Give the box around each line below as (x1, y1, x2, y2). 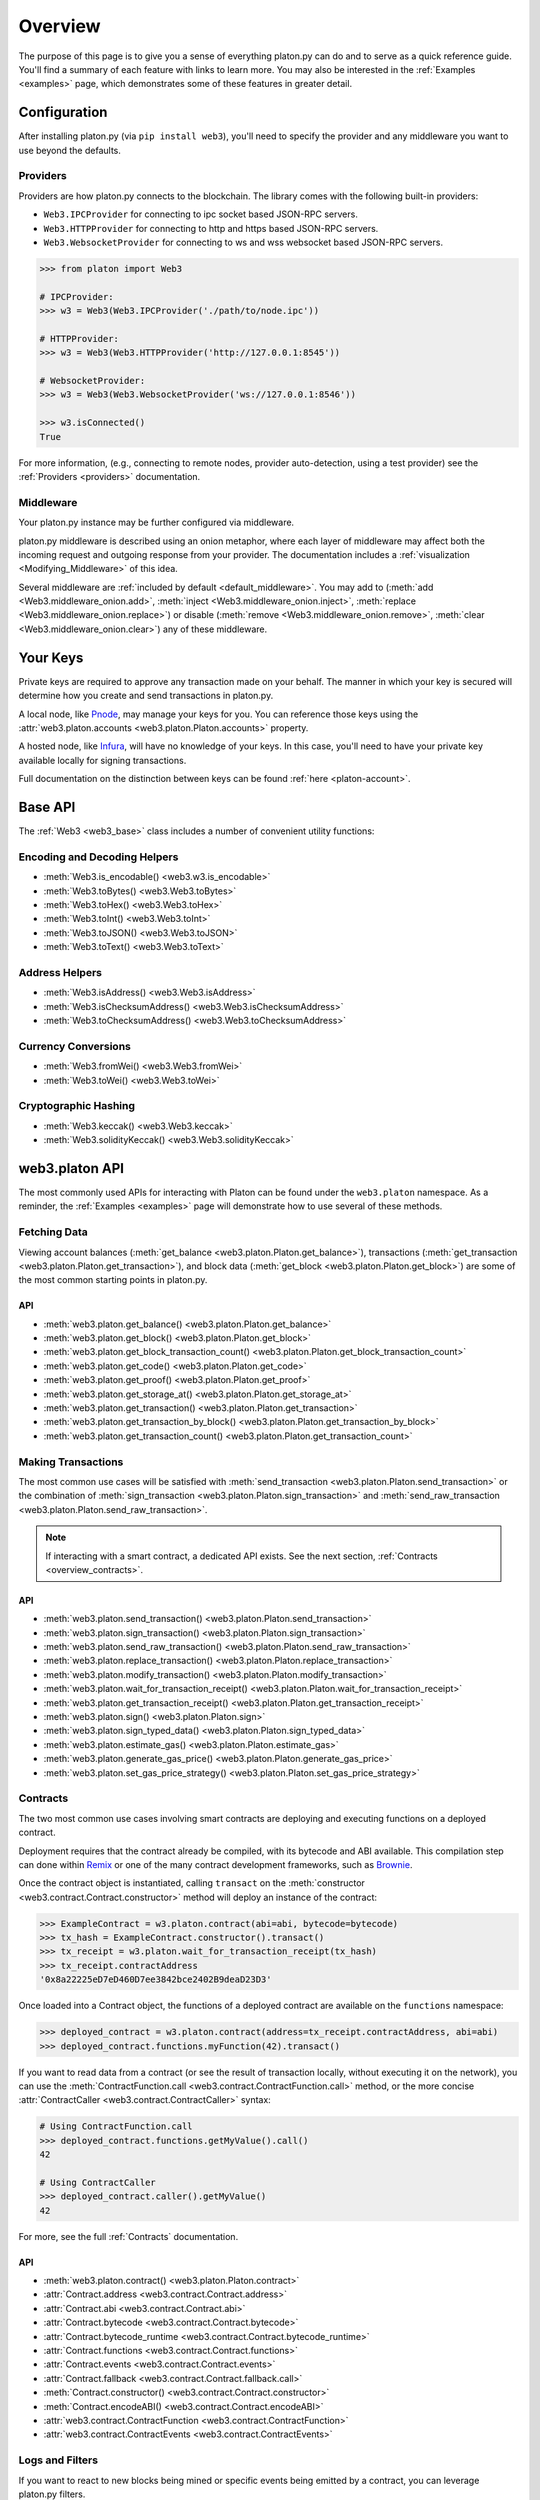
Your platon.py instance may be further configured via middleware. (18, 516, 295, 529)
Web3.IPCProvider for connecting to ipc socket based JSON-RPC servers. (43, 208, 359, 220)
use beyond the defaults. (18, 144, 122, 156)
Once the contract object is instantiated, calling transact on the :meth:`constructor (18, 1877, 365, 1889)
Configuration (18, 104, 108, 121)
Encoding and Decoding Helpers (18, 850, 179, 864)
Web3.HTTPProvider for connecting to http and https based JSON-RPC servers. (43, 222, 379, 234)
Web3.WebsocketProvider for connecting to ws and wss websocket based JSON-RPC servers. (43, 236, 444, 248)
